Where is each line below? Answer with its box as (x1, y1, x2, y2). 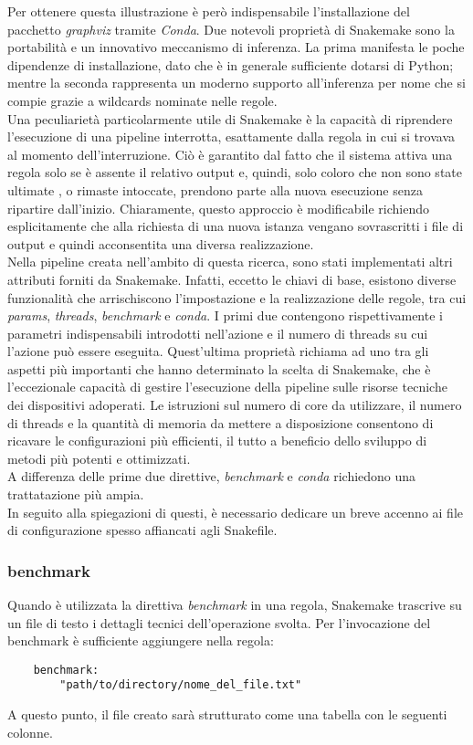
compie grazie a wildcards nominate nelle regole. (7, 90, 278, 110)
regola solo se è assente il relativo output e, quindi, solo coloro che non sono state (7, 163, 462, 182)
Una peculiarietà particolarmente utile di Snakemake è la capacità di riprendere (7, 109, 453, 128)
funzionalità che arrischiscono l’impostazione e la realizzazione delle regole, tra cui (7, 288, 467, 307)
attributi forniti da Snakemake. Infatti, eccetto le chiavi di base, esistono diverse (7, 269, 457, 289)
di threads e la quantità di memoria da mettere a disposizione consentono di (7, 413, 434, 432)
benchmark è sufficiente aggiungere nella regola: (7, 631, 274, 650)
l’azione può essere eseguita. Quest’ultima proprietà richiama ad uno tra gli (7, 341, 429, 361)
